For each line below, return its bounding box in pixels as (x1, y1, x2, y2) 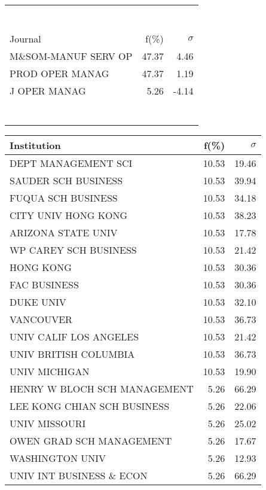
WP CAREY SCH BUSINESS (10, 243, 137, 257)
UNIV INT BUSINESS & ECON (10, 468, 148, 482)
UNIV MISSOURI (10, 416, 86, 430)
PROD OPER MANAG (10, 66, 109, 80)
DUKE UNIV (10, 295, 66, 309)
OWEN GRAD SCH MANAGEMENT (10, 434, 172, 448)
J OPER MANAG (10, 84, 86, 98)
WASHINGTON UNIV (10, 451, 106, 465)
